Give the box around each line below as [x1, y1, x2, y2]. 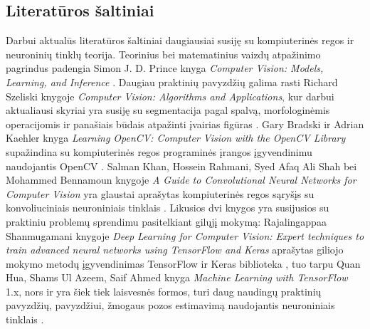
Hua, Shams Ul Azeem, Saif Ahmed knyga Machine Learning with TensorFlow [6, 270, 348, 285]
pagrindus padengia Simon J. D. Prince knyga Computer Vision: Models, [6, 61, 324, 75]
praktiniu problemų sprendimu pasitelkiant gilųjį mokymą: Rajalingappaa [6, 214, 327, 229]
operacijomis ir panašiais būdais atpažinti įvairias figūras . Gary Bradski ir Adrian [6, 116, 364, 131]
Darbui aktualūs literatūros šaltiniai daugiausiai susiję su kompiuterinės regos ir [6, 33, 354, 48]
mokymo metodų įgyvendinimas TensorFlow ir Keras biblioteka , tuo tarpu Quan [6, 256, 361, 271]
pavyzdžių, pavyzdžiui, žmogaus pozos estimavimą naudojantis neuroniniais [6, 298, 335, 313]
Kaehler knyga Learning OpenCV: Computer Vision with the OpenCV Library [6, 130, 346, 145]
